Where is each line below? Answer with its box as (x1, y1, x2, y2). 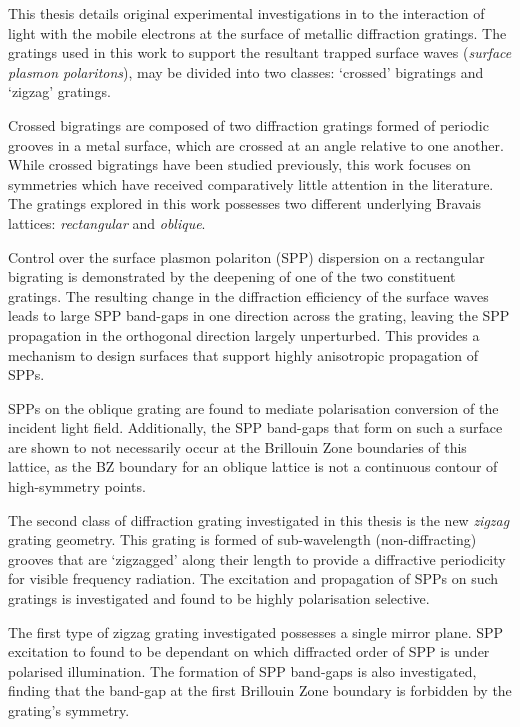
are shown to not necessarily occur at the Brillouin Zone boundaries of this (8, 436, 467, 457)
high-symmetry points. (8, 476, 146, 497)
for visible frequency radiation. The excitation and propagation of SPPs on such (8, 568, 499, 589)
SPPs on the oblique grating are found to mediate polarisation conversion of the (8, 397, 499, 418)
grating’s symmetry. (8, 700, 130, 720)
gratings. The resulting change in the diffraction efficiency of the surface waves (8, 285, 489, 306)
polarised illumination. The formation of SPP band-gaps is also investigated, (8, 660, 477, 681)
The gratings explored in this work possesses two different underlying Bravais (8, 193, 482, 214)
